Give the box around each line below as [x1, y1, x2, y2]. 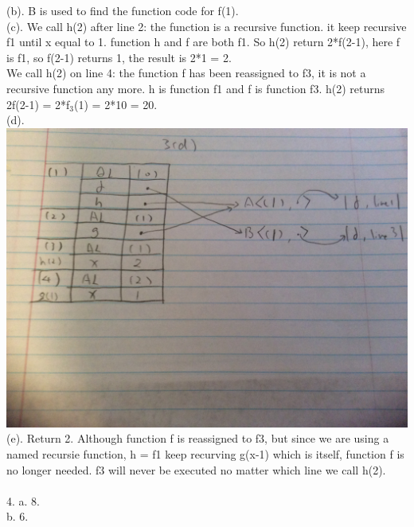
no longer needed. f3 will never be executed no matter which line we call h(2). [6, 461, 386, 478]
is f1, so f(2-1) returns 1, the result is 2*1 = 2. [6, 49, 232, 65]
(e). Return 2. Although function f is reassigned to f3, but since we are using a [6, 430, 389, 447]
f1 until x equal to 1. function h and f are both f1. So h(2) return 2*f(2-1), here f [6, 33, 400, 50]
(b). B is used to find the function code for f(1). [6, 2, 239, 18]
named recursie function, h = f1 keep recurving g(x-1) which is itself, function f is [6, 445, 404, 462]
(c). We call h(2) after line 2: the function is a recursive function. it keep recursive [6, 18, 407, 34]
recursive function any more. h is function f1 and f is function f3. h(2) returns [6, 80, 385, 96]
